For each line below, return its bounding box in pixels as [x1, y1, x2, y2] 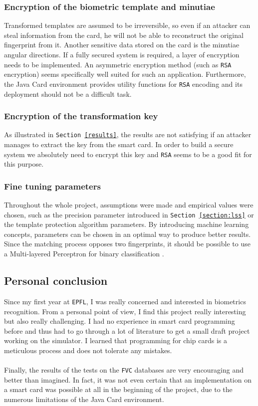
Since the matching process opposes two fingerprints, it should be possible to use [4, 238, 251, 249]
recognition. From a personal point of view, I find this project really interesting [4, 306, 246, 316]
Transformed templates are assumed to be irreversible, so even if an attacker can [4, 20, 251, 30]
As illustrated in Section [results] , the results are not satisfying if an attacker [4, 129, 252, 140]
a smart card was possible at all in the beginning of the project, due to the [4, 384, 233, 395]
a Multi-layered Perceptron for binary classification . [4, 248, 164, 259]
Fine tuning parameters [4, 180, 101, 192]
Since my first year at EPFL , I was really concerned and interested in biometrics [4, 296, 246, 306]
